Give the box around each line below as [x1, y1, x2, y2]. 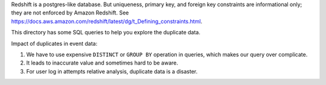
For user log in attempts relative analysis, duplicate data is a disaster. [26, 68, 198, 75]
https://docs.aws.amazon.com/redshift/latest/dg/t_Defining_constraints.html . [11, 17, 202, 25]
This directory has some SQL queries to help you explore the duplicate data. [11, 29, 200, 36]
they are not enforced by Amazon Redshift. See [11, 9, 129, 16]
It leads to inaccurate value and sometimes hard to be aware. [26, 59, 178, 66]
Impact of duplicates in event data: [11, 40, 98, 47]
